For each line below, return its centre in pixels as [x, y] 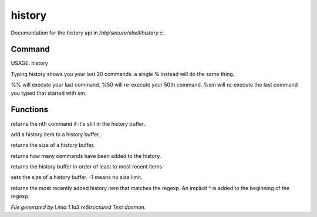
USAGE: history [29, 63]
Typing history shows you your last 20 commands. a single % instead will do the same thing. [123, 74]
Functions [30, 110]
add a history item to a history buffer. [55, 134]
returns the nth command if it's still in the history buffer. [78, 123]
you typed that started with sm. [49, 93]
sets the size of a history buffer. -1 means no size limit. [77, 177]
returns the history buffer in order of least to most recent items [87, 167]
